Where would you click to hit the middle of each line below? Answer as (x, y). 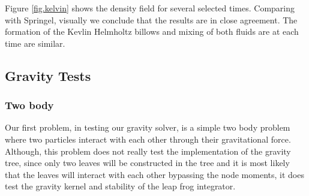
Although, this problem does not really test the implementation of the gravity (148, 151)
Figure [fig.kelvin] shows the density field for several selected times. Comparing (150, 8)
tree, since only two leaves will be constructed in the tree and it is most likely (147, 163)
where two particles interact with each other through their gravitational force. (148, 139)
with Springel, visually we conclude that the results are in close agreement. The (151, 19)
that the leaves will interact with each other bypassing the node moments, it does (154, 174)
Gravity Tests (48, 75)
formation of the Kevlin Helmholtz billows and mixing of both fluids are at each (152, 31)
